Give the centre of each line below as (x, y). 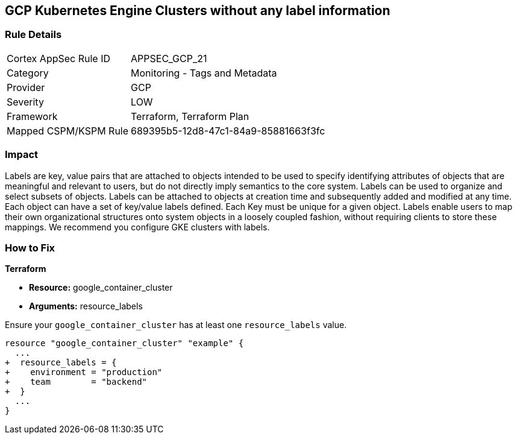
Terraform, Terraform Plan (190, 116)
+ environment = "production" (84, 372)
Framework (32, 116)
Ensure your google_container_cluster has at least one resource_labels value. (176, 325)
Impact (22, 155)
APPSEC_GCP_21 (169, 58)
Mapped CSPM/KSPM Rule (68, 131)
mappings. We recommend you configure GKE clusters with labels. (137, 227)
